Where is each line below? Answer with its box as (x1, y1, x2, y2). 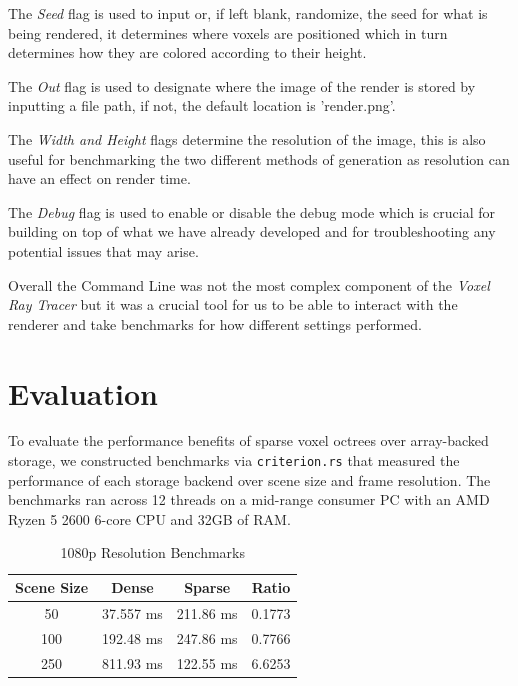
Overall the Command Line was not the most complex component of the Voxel (8, 274, 490, 295)
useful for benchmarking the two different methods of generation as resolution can (8, 148, 510, 169)
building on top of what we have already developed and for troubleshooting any (8, 221, 496, 242)
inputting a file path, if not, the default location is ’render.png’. (8, 95, 396, 116)
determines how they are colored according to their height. (8, 42, 367, 63)
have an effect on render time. (8, 168, 191, 189)
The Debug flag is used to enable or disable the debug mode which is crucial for (8, 201, 495, 222)
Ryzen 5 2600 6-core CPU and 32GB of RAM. (8, 508, 291, 529)
